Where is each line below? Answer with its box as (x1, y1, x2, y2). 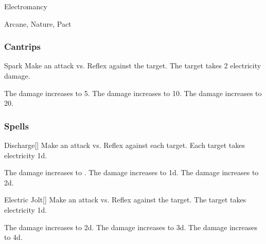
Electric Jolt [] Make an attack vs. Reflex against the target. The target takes (4, 194, 246, 205)
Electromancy (4, 1, 47, 11)
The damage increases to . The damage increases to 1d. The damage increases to (4, 167, 259, 178)
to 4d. (4, 232, 23, 242)
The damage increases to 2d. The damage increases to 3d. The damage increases (4, 221, 258, 232)
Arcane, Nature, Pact (4, 18, 72, 29)
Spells (4, 119, 29, 132)
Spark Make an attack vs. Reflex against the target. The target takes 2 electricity (4, 60, 261, 71)
